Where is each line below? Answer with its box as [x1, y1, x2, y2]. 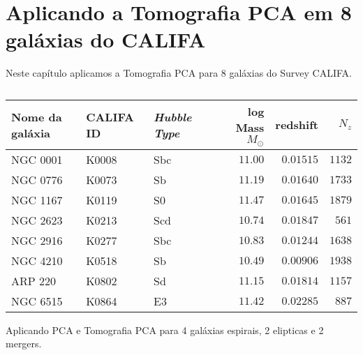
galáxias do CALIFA [6, 25, 206, 54]
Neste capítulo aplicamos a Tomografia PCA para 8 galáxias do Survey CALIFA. [6, 66, 352, 80]
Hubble [154, 108, 192, 125]
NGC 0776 [11, 171, 63, 188]
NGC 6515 [11, 292, 63, 309]
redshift [275, 116, 318, 133]
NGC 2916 [11, 232, 63, 248]
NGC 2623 [11, 211, 63, 228]
